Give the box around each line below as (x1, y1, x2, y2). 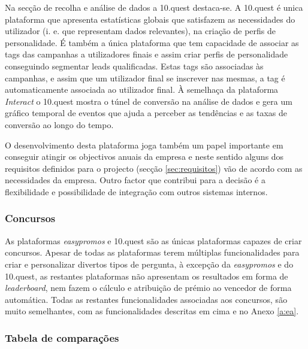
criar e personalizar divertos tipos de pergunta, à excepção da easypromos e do (5, 257, 294, 270)
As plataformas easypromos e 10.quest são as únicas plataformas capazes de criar (5, 234, 302, 247)
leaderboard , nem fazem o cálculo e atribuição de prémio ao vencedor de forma (5, 281, 292, 294)
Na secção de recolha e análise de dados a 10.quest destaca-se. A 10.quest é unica (5, 1, 303, 13)
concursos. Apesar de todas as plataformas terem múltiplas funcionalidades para (5, 246, 300, 259)
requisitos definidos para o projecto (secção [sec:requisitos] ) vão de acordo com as (5, 162, 303, 174)
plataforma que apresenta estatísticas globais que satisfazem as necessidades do (5, 13, 295, 25)
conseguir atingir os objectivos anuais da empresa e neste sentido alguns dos (5, 150, 284, 163)
